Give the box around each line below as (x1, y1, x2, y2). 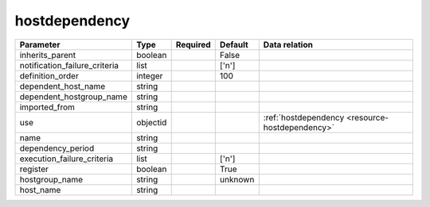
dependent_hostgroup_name (19, 91, 127, 102)
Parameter (19, 39, 61, 50)
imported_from (19, 102, 76, 113)
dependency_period (19, 143, 95, 154)
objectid (136, 117, 167, 128)
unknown (219, 174, 255, 185)
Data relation (263, 39, 314, 50)
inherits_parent (19, 49, 76, 60)
